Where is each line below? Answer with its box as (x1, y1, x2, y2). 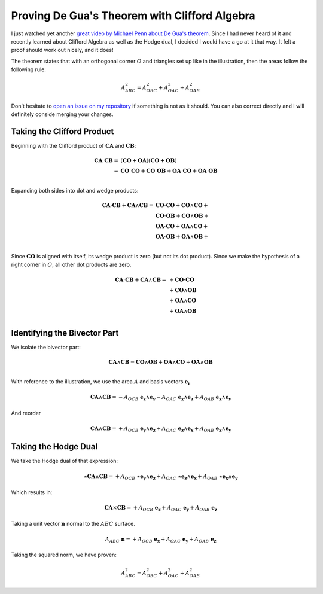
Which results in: (11, 488, 53, 496)
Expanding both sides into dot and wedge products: (11, 187, 139, 194)
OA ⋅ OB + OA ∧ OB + (156, 233, 209, 240)
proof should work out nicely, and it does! (11, 47, 114, 54)
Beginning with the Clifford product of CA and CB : (11, 142, 136, 149)
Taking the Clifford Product (11, 126, 114, 136)
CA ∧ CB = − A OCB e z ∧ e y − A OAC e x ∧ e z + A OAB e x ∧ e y (90, 394, 231, 402)
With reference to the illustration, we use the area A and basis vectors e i (11, 378, 190, 386)
